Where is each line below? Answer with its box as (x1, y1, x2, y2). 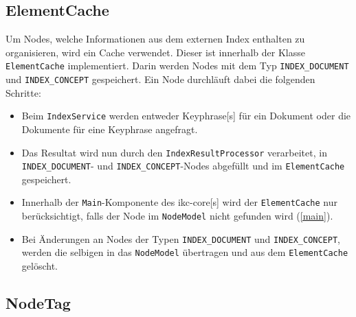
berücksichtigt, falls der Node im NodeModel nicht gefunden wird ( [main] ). (21, 209, 333, 223)
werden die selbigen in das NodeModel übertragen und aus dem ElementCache (21, 245, 348, 259)
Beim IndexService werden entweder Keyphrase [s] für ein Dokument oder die (21, 108, 351, 123)
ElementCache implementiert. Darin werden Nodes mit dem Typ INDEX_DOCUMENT (5, 58, 349, 73)
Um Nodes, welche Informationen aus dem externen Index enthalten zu (5, 32, 305, 46)
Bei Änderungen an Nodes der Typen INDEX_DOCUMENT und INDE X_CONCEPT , (21, 231, 340, 246)
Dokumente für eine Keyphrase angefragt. (21, 121, 198, 136)
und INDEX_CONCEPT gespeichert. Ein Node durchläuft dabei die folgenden (5, 72, 315, 86)
